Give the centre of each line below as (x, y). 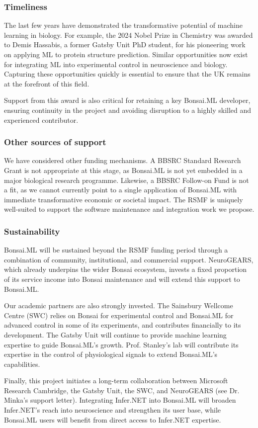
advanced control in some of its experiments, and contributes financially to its (123, 325)
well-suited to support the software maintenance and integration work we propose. (129, 209)
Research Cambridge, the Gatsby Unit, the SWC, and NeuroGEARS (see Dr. (122, 390)
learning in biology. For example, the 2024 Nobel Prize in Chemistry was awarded (129, 35)
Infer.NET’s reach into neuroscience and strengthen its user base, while (113, 410)
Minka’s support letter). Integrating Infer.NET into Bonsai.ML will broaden (120, 400)
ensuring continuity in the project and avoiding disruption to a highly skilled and (128, 110)
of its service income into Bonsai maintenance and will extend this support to (122, 279)
